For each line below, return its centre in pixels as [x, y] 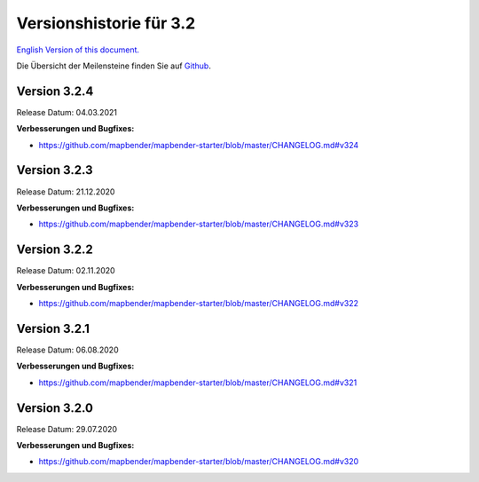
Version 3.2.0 [55, 408]
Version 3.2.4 [55, 91]
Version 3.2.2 [55, 250]
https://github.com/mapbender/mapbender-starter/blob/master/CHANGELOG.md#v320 [199, 462]
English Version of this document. [78, 50]
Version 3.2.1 [53, 328]
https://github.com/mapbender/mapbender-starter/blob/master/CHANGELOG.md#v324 [199, 145]
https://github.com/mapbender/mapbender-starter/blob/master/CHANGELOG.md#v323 [199, 224]
